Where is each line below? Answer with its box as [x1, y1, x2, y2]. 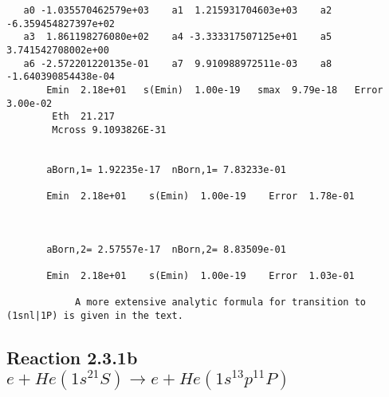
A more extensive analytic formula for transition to [74, 297, 367, 309]
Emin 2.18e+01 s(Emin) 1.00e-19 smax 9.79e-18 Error [46, 84, 383, 96]
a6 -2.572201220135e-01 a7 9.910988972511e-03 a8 [23, 57, 332, 69]
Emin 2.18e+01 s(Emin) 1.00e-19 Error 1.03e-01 [46, 270, 355, 282]
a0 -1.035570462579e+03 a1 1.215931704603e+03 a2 [23, 5, 332, 16]
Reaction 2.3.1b [6, 345, 138, 370]
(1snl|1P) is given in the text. [6, 310, 183, 322]
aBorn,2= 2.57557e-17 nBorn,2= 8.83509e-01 [46, 243, 286, 255]
